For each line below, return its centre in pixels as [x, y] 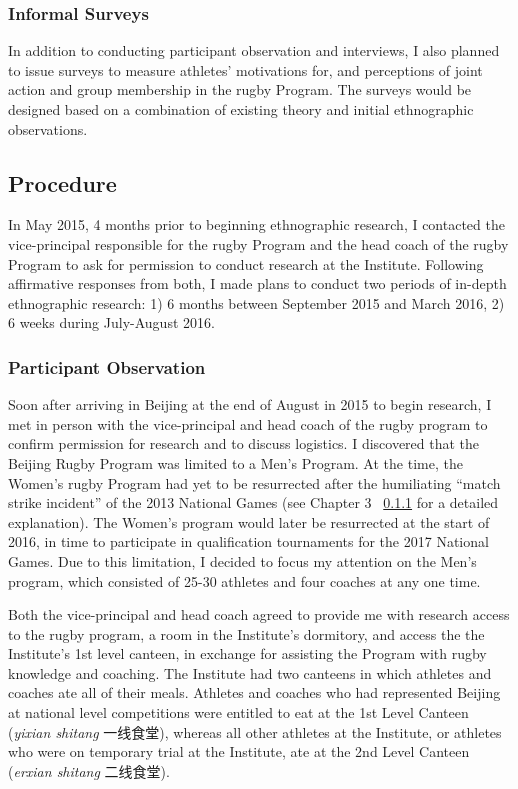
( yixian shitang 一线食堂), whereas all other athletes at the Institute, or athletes [255, 731]
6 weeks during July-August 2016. [111, 322]
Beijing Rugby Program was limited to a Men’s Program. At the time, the [235, 462]
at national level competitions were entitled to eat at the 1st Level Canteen [238, 712]
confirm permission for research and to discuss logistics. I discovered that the [244, 443]
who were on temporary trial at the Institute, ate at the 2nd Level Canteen [239, 751]
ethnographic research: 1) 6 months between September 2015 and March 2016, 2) [256, 302]
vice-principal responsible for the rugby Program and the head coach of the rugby [258, 243]
